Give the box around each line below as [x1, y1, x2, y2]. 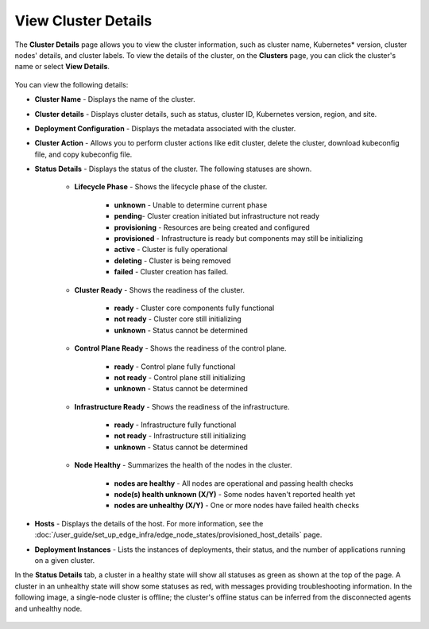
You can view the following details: [14, 80, 129, 89]
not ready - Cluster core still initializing [114, 314, 242, 324]
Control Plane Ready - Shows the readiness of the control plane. [74, 344, 287, 353]
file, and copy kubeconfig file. [34, 149, 133, 159]
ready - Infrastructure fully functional [114, 420, 237, 429]
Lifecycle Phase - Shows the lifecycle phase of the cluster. [74, 182, 268, 192]
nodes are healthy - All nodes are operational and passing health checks [114, 478, 354, 488]
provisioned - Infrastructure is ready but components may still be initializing [114, 234, 363, 243]
